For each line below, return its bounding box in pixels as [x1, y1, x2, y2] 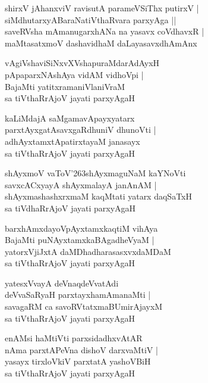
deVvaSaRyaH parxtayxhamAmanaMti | [5, 288, 151, 301]
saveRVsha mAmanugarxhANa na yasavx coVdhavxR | [5, 25, 204, 38]
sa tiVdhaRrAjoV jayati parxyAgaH [5, 201, 136, 214]
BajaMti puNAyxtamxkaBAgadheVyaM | [5, 233, 155, 246]
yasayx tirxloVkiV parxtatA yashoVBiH [5, 355, 151, 368]
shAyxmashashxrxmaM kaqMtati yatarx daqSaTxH [5, 190, 192, 203]
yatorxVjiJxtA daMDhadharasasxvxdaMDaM [5, 245, 171, 257]
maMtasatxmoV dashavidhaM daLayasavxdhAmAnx [5, 36, 197, 49]
